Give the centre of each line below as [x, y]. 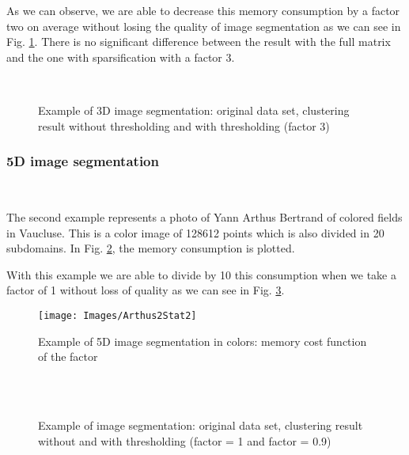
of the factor [68, 356]
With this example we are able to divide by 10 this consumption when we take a [201, 274]
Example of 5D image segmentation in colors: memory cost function [203, 341]
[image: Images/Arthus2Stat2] [117, 315]
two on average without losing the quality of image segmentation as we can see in [204, 26]
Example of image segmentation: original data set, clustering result [201, 425]
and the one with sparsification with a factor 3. [121, 57]
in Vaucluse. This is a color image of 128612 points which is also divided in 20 [195, 232]
